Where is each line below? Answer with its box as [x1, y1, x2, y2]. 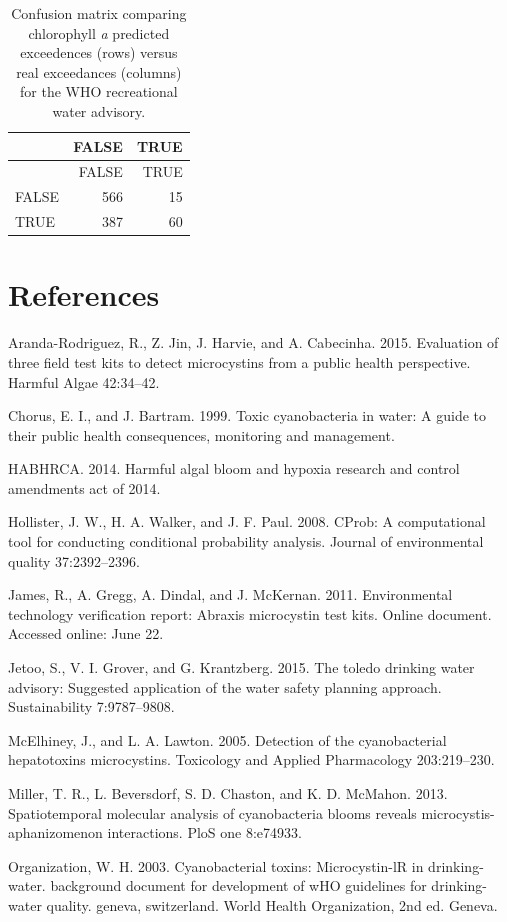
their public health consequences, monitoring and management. [8, 424, 395, 445]
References [8, 274, 160, 315]
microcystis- [421, 802, 495, 823]
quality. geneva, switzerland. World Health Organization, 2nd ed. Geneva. [46, 894, 498, 915]
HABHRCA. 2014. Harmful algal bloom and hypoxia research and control [8, 458, 460, 479]
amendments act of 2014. [8, 477, 161, 498]
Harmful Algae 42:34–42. [8, 371, 160, 392]
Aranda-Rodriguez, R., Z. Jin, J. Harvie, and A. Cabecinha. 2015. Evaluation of [8, 332, 499, 353]
